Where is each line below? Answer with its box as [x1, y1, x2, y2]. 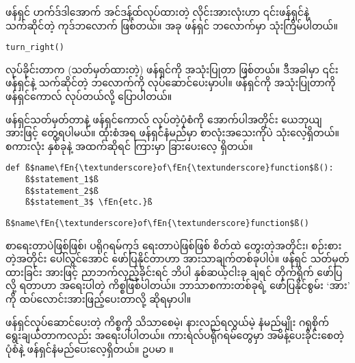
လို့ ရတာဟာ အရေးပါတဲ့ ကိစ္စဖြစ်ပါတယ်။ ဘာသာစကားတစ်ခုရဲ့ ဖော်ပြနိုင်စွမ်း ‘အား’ [5, 278, 350, 292]
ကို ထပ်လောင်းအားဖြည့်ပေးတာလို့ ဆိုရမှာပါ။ [5, 292, 192, 306]
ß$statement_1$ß [25, 175, 99, 185]
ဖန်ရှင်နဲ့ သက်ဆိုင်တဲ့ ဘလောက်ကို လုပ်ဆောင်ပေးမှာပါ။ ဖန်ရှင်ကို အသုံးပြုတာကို [5, 75, 336, 90]
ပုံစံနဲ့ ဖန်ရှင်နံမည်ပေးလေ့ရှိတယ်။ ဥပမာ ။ [5, 341, 174, 355]
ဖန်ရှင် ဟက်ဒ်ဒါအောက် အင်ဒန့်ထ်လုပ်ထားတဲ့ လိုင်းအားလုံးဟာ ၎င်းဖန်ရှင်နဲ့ [5, 5, 309, 18]
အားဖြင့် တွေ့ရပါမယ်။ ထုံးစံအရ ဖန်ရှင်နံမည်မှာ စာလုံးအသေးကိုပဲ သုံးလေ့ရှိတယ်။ [5, 125, 339, 140]
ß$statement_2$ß [25, 186, 99, 196]
